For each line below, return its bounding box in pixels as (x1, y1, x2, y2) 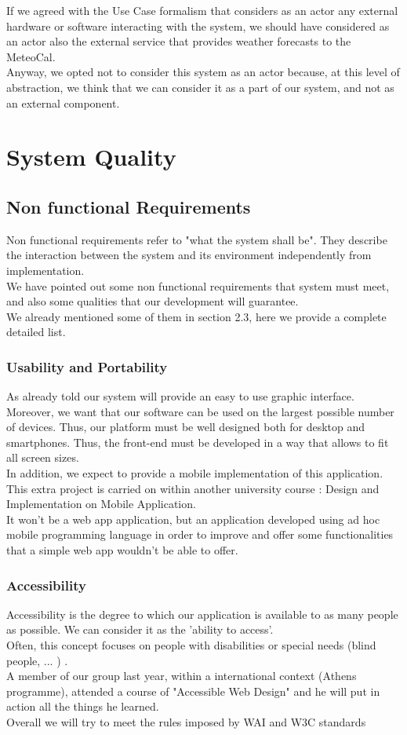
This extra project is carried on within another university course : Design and (6, 480, 380, 496)
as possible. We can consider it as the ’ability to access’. (6, 621, 274, 638)
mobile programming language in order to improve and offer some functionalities (6, 526, 394, 543)
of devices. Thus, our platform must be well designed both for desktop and (6, 419, 365, 435)
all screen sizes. (6, 449, 79, 466)
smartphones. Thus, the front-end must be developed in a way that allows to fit (6, 433, 389, 450)
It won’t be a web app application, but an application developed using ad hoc (6, 510, 380, 527)
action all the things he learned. (6, 698, 159, 715)
